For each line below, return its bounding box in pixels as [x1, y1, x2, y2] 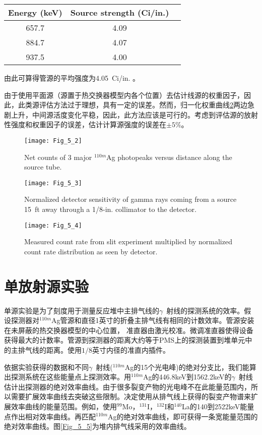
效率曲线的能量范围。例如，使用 [11, 401, 117, 411]
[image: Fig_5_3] [24, 179, 82, 187]
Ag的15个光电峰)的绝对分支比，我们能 [124, 361, 249, 372]
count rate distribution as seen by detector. [24, 246, 158, 256]
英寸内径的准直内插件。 [92, 345, 170, 355]
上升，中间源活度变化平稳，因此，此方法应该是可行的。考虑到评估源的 [11, 109, 244, 120]
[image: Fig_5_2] [24, 137, 82, 144]
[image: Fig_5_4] [24, 222, 82, 229]
